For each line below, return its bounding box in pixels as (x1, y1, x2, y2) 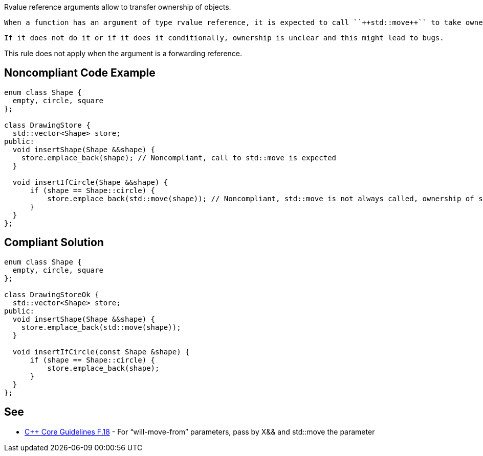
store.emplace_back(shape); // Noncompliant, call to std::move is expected (21, 153, 337, 162)
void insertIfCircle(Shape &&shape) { (12, 178, 168, 186)
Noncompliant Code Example (4, 66, 156, 80)
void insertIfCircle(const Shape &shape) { (12, 347, 190, 356)
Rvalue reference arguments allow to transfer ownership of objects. (4, 3, 231, 11)
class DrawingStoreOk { (4, 290, 99, 299)
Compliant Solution (4, 236, 104, 249)
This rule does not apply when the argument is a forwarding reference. (4, 49, 243, 58)
